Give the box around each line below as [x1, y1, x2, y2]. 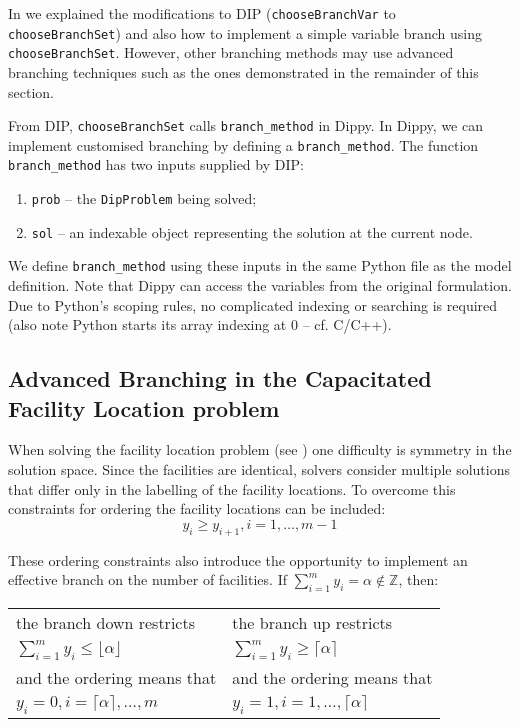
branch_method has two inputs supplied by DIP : [8, 154, 304, 175]
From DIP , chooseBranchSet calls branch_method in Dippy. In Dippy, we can [8, 115, 483, 136]
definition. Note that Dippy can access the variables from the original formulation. [8, 275, 512, 296]
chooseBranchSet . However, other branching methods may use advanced [8, 42, 454, 63]
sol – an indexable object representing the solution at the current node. [31, 221, 473, 242]
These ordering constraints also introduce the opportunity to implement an [8, 549, 468, 570]
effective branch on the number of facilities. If [8, 569, 287, 590]
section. [8, 81, 54, 102]
